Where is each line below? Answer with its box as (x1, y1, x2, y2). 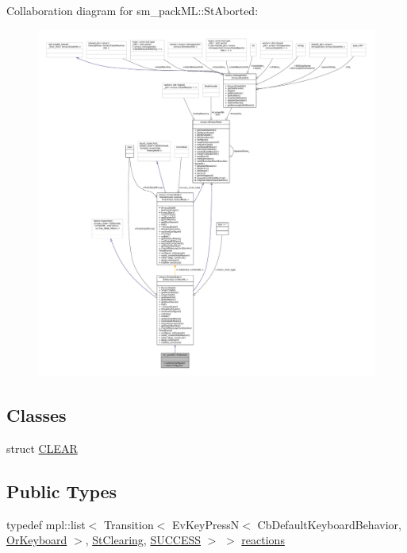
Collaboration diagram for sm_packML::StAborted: (6, 2, 259, 18)
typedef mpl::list (6, 516, 86, 532)
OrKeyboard (6, 532, 67, 548)
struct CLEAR (6, 439, 78, 456)
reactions (241, 532, 285, 548)
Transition (103, 516, 154, 532)
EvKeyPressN (172, 516, 240, 532)
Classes (6, 402, 67, 427)
